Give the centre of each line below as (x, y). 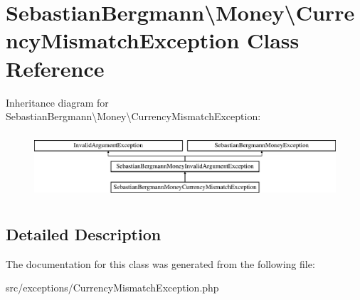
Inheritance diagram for (57, 102)
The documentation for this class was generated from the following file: (160, 263)
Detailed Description (84, 234)
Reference (55, 68)
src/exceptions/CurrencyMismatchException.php (112, 288)
